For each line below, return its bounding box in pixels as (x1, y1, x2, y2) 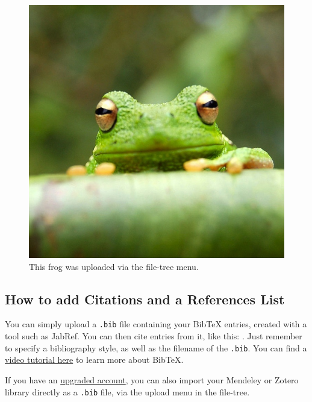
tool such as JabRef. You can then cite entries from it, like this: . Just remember (5, 330, 302, 342)
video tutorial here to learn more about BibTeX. (5, 353, 184, 366)
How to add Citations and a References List (5, 289, 285, 308)
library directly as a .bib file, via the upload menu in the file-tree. (5, 385, 250, 398)
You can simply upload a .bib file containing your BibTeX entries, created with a (5, 318, 307, 330)
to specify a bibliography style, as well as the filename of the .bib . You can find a (5, 341, 307, 354)
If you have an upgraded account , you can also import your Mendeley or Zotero (5, 373, 299, 386)
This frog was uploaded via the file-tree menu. (29, 260, 199, 272)
